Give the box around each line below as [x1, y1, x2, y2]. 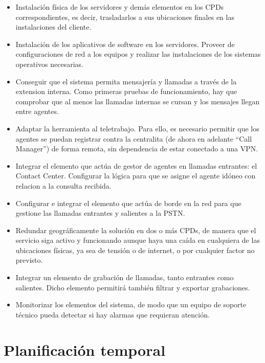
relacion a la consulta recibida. [15, 180, 112, 191]
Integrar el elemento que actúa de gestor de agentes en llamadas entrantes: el [15, 160, 257, 171]
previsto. [15, 255, 43, 265]
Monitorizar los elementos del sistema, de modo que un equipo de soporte [15, 299, 247, 310]
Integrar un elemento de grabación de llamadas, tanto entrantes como [15, 272, 234, 283]
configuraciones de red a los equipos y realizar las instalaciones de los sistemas [15, 49, 261, 59]
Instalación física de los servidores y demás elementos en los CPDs [15, 2, 224, 12]
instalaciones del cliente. [15, 21, 92, 32]
